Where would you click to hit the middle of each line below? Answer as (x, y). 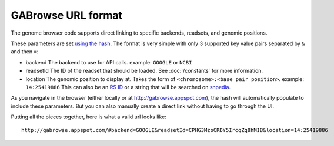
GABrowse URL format (67, 15)
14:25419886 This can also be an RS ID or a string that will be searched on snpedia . (128, 87)
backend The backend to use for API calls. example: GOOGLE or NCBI (109, 62)
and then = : (25, 52)
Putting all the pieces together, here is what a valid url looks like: (89, 117)
